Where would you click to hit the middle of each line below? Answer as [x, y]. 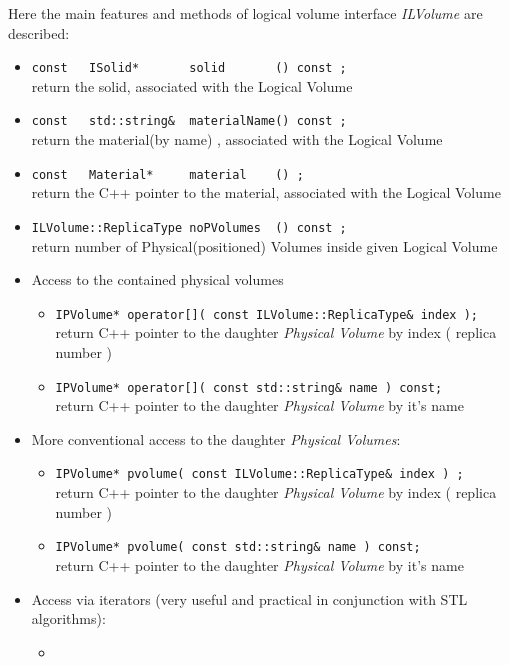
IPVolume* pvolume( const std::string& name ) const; [238, 547]
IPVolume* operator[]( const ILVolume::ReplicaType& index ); [266, 314]
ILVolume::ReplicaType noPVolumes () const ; [189, 227]
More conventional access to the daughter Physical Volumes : [216, 438]
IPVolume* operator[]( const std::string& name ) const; [249, 387]
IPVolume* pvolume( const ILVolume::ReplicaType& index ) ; [259, 474]
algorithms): [68, 618]
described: [39, 32]
